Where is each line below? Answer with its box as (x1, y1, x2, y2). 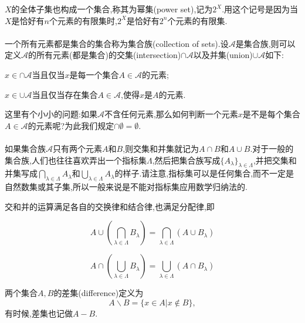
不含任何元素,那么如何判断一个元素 (104, 108, 238, 120)
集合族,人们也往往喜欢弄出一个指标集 (5, 154, 147, 166)
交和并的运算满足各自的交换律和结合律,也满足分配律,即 (5, 200, 215, 212)
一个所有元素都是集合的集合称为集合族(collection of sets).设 (5, 37, 229, 49)
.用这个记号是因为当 (222, 3, 299, 15)
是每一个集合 (69, 68, 119, 80)
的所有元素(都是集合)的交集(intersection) (28, 49, 181, 61)
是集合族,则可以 (235, 37, 296, 49)
